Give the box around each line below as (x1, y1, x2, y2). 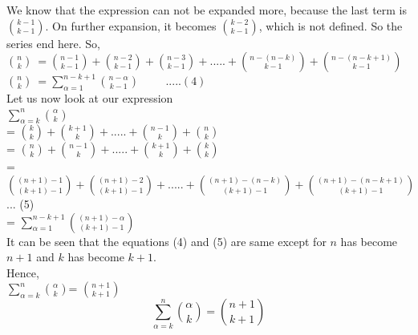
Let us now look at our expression (6, 89, 173, 106)
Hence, (6, 264, 39, 281)
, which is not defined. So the (258, 17, 403, 34)
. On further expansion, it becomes (45, 17, 217, 34)
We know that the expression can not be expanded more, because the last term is (6, 2, 408, 18)
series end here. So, (6, 34, 100, 51)
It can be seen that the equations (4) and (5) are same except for (6, 232, 327, 249)
